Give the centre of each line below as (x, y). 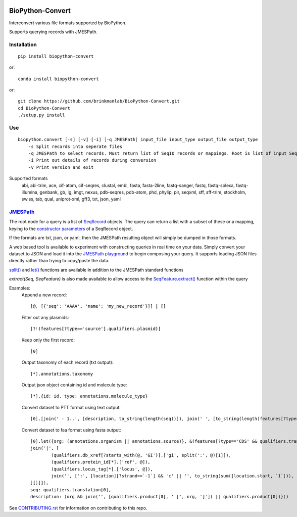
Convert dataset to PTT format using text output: (71, 407)
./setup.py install (42, 115)
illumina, (30, 192)
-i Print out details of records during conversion (92, 160)
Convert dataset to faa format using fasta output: (71, 430)
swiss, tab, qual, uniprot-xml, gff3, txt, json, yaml (71, 199)
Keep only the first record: (48, 340)
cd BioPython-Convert (44, 108)
